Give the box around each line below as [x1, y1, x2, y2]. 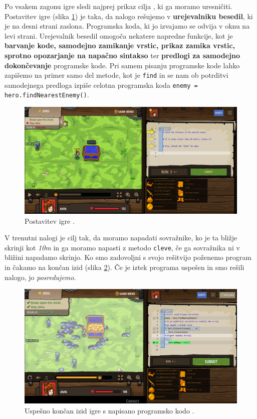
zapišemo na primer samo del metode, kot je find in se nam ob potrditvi [5, 70, 228, 80]
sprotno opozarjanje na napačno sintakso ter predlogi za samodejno [5, 50, 240, 60]
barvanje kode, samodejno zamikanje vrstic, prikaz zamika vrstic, [5, 40, 235, 51]
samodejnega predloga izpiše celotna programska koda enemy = [5, 79, 198, 90]
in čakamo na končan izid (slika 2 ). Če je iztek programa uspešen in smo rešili [5, 261, 244, 272]
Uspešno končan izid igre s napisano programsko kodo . [25, 405, 194, 415]
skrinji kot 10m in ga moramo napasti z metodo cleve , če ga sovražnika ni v [5, 242, 240, 252]
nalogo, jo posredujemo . [5, 271, 76, 282]
